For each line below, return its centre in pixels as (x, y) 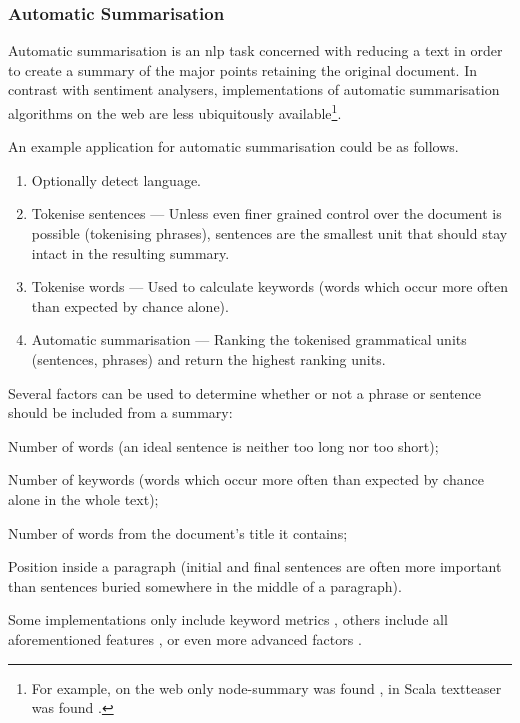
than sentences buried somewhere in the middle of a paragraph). (205, 585)
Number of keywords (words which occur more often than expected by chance (246, 479)
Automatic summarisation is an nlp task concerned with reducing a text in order (255, 50)
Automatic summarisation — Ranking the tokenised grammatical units (249, 339)
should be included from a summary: (120, 412)
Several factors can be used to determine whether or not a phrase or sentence (245, 392)
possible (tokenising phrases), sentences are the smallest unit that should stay (269, 233)
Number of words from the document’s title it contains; (178, 532)
